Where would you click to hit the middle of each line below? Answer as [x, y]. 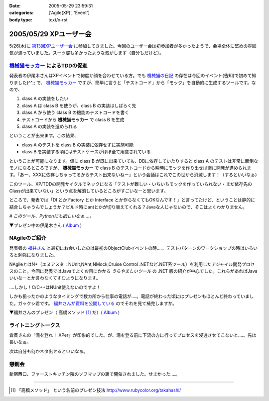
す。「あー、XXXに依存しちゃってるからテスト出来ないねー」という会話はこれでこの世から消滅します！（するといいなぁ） [134, 175]
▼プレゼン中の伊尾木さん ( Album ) [46, 225]
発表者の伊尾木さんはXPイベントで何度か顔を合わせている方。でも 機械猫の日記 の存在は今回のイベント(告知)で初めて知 [133, 76]
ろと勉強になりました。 [33, 255]
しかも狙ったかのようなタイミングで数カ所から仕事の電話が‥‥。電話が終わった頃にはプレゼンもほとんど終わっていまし [132, 297]
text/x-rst [58, 19]
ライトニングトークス [35, 325]
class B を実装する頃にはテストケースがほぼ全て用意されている [86, 152]
